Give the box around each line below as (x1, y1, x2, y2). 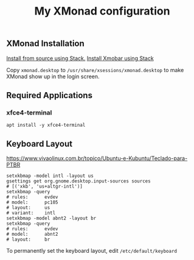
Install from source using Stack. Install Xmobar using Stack (6, 55, 154, 62)
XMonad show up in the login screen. (6, 73, 100, 80)
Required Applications (6, 90, 93, 101)
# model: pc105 (6, 199, 59, 205)
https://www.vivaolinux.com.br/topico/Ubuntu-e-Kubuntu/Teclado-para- (6, 155, 188, 162)
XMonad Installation (6, 38, 85, 49)
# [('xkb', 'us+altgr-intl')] (6, 184, 83, 190)
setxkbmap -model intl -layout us (6, 173, 94, 179)
